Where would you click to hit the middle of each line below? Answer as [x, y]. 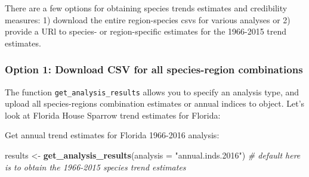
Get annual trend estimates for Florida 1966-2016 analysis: [112, 135]
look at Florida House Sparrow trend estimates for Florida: [113, 115]
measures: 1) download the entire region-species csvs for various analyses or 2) [148, 19]
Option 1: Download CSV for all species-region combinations [154, 69]
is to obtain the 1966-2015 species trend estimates [95, 167]
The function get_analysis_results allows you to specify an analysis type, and [152, 91]
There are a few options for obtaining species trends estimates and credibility [146, 8]
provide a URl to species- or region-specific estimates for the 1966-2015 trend [146, 31]
